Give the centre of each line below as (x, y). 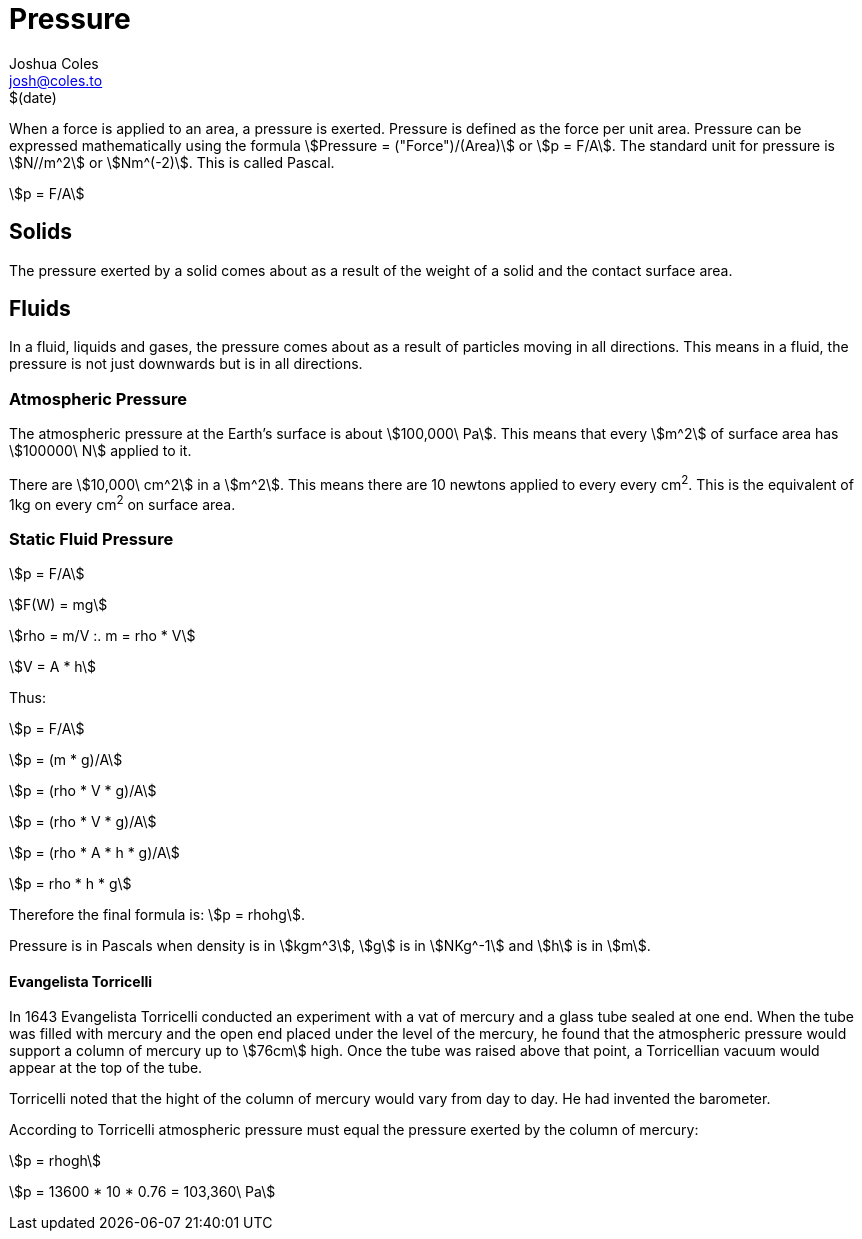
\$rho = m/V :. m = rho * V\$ (102, 636)
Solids (41, 232)
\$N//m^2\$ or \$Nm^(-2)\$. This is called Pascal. (172, 162)
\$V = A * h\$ (52, 667)
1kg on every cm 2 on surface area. (122, 502)
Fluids (40, 309)
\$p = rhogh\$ (55, 1161)
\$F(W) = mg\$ (58, 605)
